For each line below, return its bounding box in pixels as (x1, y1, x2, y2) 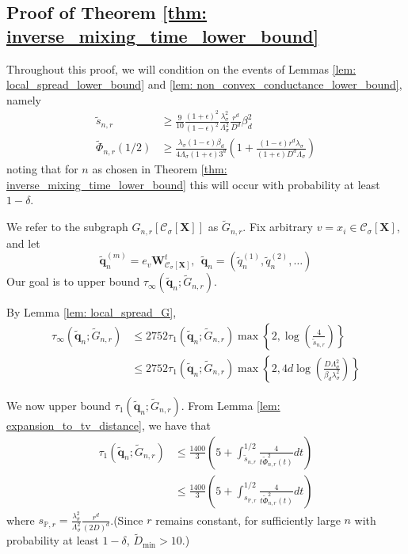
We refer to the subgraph (6, 218, 128, 235)
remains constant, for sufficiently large (155, 511, 341, 528)
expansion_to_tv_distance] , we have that (6, 416, 211, 433)
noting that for (6, 161, 78, 177)
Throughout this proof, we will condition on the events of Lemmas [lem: (6, 60, 357, 77)
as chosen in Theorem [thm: (92, 161, 227, 177)
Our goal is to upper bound (6, 273, 140, 290)
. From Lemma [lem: (181, 397, 280, 413)
